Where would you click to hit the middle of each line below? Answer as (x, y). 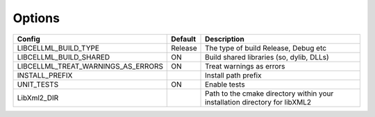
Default (184, 39)
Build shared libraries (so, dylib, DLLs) (267, 57)
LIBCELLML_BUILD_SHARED (64, 57)
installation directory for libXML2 (258, 102)
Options (36, 18)
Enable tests (225, 84)
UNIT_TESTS (38, 84)
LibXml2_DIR (38, 98)
